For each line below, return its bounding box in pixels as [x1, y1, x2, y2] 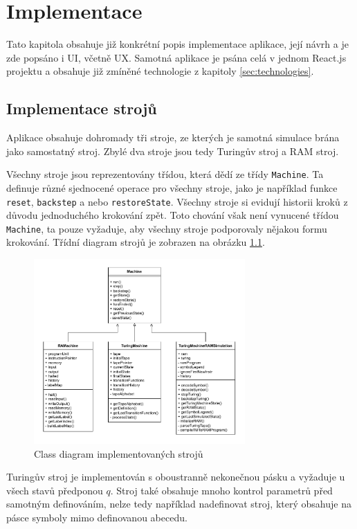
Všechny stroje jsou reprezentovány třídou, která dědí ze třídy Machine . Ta [6, 167, 324, 181]
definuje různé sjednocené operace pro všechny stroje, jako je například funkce [6, 180, 338, 195]
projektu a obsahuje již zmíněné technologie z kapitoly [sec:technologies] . [6, 64, 314, 78]
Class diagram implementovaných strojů [34, 446, 203, 460]
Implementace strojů [6, 98, 157, 119]
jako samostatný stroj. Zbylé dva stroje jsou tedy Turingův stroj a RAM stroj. [6, 143, 339, 158]
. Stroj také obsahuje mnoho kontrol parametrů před [110, 483, 333, 497]
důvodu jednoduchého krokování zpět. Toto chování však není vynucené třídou [6, 208, 339, 222]
